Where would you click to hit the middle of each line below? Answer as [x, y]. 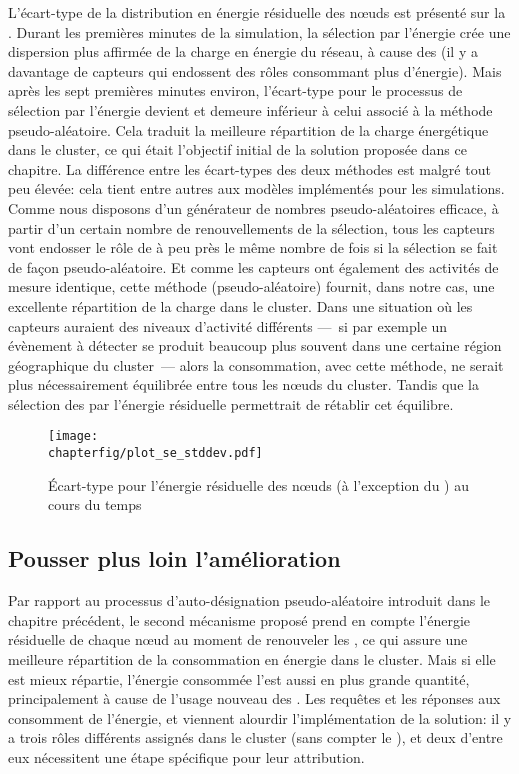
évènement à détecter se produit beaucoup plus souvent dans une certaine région [255, 345]
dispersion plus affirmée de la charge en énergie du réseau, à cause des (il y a [243, 51]
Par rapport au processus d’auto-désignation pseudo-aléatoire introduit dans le [249, 600]
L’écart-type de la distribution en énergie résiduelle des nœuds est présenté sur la [257, 12]
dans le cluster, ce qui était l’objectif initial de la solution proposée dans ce [237, 149]
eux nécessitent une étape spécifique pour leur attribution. [186, 756]
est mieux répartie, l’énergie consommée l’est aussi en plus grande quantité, [239, 678]
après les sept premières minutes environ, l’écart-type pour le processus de [235, 90]
